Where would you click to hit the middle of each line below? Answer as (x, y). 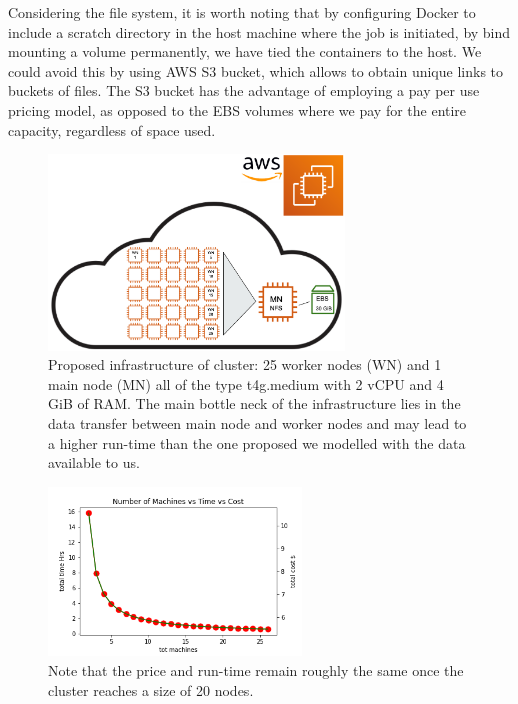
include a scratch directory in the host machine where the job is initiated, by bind (259, 31)
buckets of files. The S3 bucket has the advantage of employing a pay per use (244, 90)
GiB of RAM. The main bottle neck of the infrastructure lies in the (254, 403)
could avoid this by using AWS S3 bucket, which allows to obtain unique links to (256, 70)
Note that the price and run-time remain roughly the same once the (256, 669)
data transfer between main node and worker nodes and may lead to (257, 422)
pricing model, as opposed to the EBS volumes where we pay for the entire (237, 109)
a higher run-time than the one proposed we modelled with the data (257, 442)
